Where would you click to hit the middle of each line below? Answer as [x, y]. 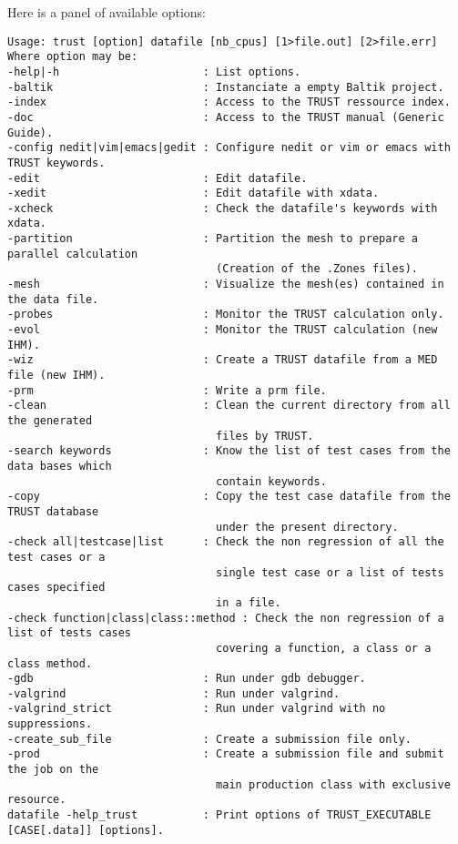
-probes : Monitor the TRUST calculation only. [226, 315]
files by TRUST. [265, 436]
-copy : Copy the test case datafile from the [229, 497]
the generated [50, 421]
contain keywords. [271, 481]
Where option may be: [73, 57]
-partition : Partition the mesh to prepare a [213, 239]
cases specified [56, 588]
